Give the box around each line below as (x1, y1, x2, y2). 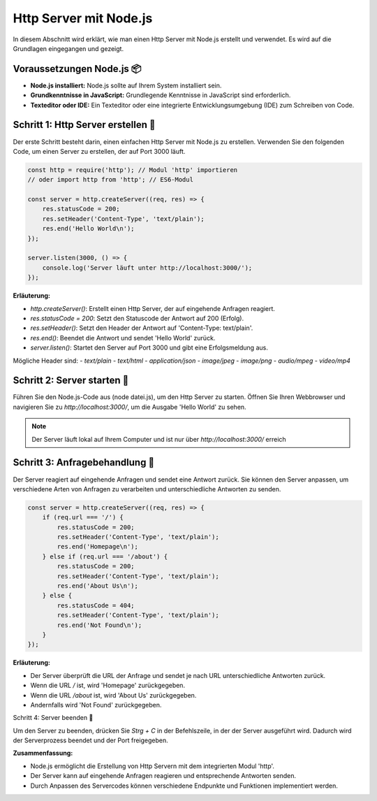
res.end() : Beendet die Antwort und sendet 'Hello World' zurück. (30, 333, 216, 342)
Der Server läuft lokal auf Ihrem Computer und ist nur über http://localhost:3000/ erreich (31, 435, 286, 443)
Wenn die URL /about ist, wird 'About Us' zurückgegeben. (30, 691, 197, 699)
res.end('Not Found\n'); (57, 621, 142, 629)
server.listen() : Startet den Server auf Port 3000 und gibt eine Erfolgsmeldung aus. (30, 343, 268, 352)
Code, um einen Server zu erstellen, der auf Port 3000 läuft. (13, 147, 186, 155)
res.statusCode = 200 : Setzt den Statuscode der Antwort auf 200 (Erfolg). (30, 314, 244, 322)
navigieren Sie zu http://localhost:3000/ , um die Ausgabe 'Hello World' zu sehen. (13, 403, 247, 411)
